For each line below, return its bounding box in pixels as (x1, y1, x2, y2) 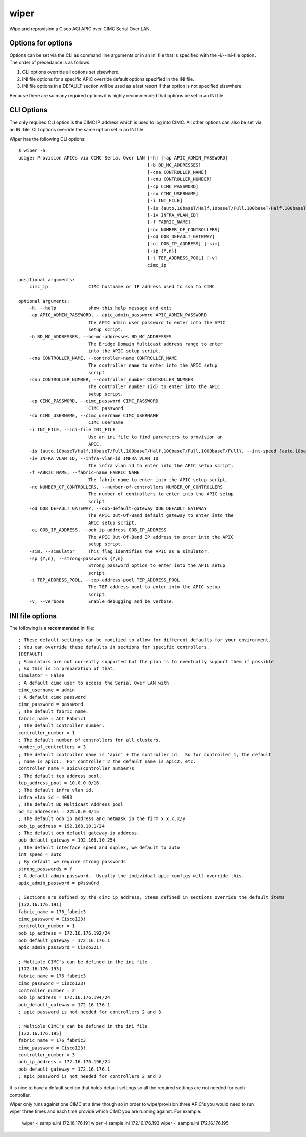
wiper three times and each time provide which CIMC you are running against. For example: (9, 1108, 202, 1115)
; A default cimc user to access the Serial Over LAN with (18, 680, 169, 686)
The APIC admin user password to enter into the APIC (88, 320, 226, 325)
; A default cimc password (18, 694, 86, 700)
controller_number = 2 (18, 987, 75, 993)
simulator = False (18, 673, 65, 678)
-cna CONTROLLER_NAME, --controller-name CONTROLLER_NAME (29, 355, 177, 361)
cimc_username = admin (18, 687, 75, 693)
